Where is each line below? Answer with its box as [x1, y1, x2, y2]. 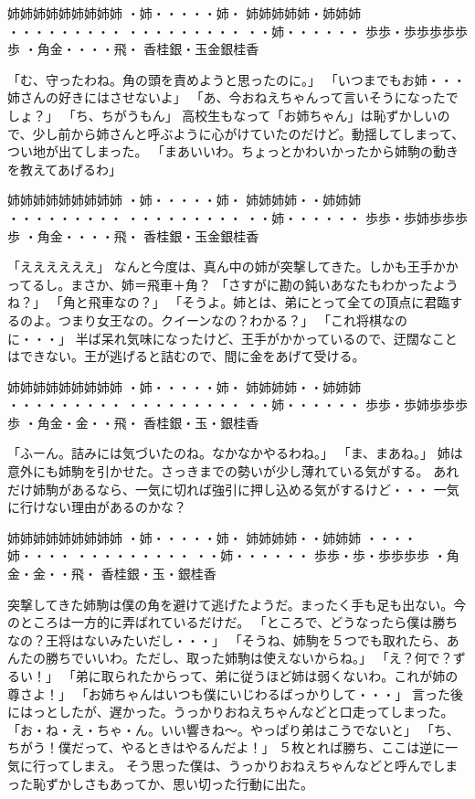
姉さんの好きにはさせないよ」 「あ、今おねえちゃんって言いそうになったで [7, 88, 459, 107]
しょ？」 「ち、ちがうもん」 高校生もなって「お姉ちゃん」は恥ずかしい [7, 105, 438, 124]
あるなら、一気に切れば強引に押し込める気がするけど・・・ [70, 479, 429, 498]
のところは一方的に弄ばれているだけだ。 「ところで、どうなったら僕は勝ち [7, 613, 459, 632]
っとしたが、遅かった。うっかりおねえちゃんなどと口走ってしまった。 [32, 702, 454, 721]
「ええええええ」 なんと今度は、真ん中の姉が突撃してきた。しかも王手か [7, 257, 446, 276]
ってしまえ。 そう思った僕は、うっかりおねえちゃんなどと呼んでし [45, 755, 446, 774]
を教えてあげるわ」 [7, 159, 121, 178]
